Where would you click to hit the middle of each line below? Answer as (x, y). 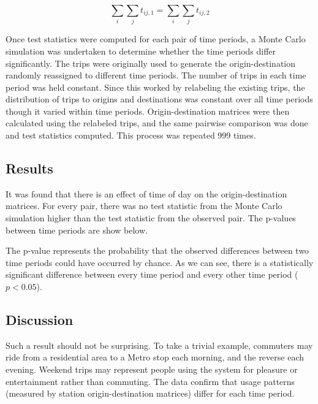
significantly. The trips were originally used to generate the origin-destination (151, 63)
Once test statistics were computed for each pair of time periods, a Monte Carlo (156, 39)
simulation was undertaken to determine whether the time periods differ (141, 51)
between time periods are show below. (77, 230)
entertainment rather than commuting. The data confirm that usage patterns (150, 381)
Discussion (40, 320)
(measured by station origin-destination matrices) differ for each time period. (150, 393)
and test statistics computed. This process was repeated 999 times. (131, 135)
